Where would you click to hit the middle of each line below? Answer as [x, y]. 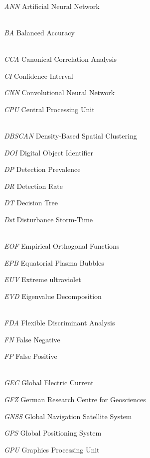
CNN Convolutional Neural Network [60, 92]
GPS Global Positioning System [53, 433]
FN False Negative [32, 339]
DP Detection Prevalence [42, 169]
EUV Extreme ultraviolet [43, 279]
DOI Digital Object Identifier [49, 152]
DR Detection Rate [33, 186]
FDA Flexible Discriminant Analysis [60, 323]
